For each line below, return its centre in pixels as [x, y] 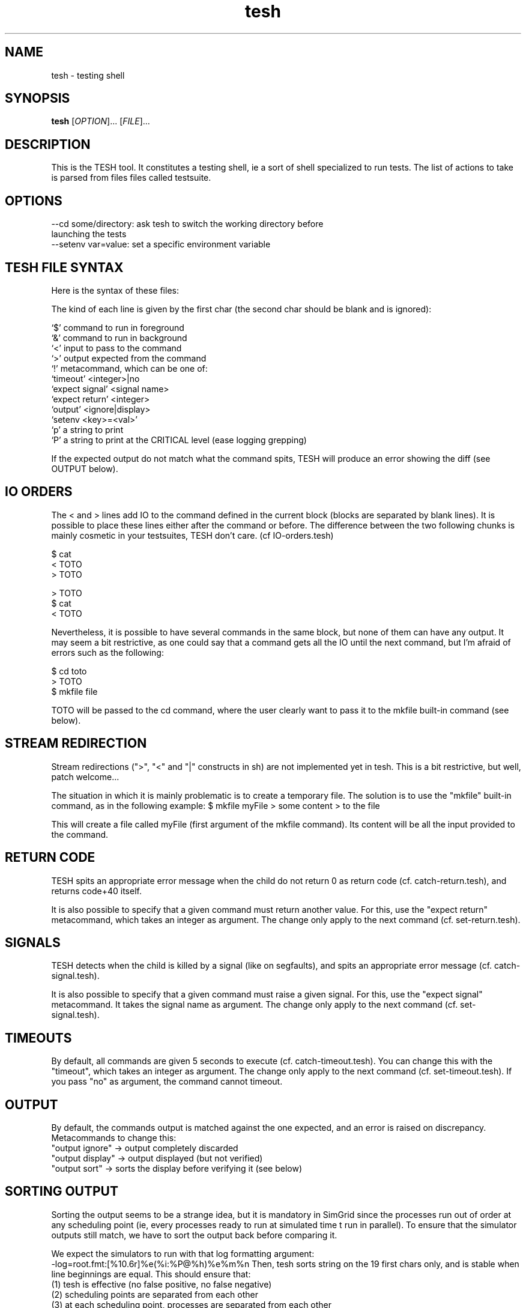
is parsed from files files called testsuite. [131, 178]
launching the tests [89, 234]
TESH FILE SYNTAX [64, 267]
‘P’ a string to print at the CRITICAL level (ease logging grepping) [179, 440]
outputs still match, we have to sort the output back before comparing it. [194, 1235]
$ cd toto [69, 671]
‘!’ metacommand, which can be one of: [129, 368]
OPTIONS [34, 201]
